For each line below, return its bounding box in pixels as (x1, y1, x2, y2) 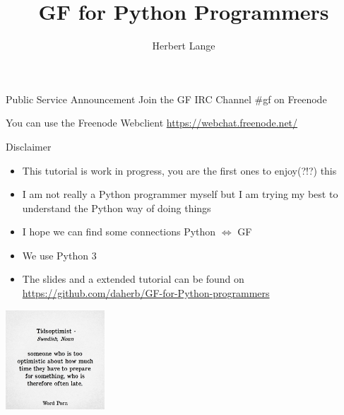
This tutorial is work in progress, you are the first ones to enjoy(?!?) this (22, 163, 337, 177)
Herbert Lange (152, 38, 215, 53)
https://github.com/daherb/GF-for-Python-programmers (22, 286, 270, 300)
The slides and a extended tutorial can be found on (22, 271, 244, 286)
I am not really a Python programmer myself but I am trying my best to (22, 187, 338, 201)
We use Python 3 (22, 247, 97, 262)
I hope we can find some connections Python (22, 224, 216, 239)
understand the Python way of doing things (22, 200, 211, 215)
